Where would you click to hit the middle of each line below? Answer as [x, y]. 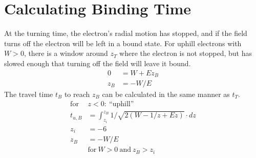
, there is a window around [66, 53]
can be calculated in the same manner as [166, 94]
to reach [77, 94]
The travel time [29, 94]
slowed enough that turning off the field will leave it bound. [98, 63]
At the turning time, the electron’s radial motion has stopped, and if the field [126, 33]
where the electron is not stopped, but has [186, 53]
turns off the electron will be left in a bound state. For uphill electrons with [123, 43]
